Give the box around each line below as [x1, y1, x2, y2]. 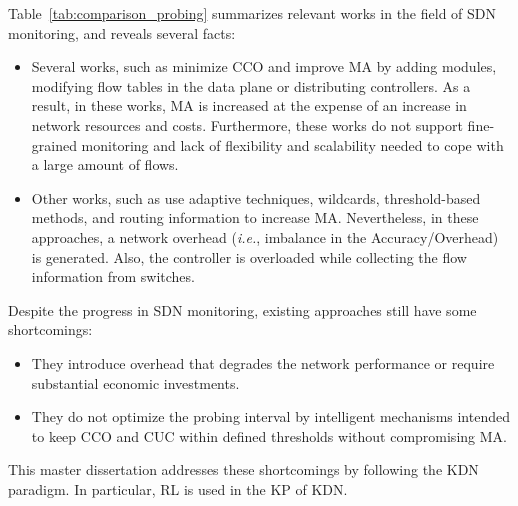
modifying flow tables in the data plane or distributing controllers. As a [31, 75, 471, 96]
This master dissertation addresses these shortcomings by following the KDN [8, 459, 479, 480]
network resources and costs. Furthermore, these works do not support [31, 114, 463, 135]
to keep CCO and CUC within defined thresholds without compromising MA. [31, 425, 507, 446]
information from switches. [31, 266, 195, 287]
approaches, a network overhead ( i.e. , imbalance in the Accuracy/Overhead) [31, 226, 499, 247]
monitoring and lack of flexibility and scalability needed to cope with [81, 134, 504, 155]
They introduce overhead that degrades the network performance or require [31, 352, 495, 373]
